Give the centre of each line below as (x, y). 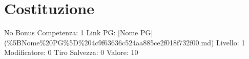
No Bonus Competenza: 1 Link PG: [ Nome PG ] (79, 33)
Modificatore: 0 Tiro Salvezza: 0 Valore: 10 (71, 52)
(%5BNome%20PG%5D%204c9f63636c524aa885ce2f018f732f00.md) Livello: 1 (125, 42)
